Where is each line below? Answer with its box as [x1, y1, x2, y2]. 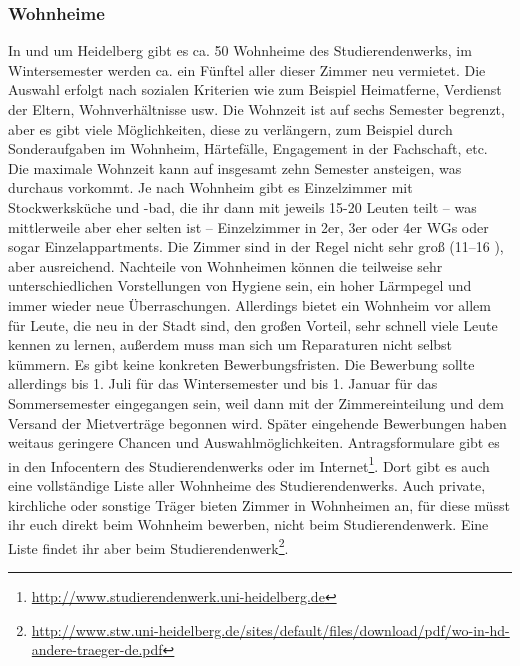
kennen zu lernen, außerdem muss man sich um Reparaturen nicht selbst [8, 334, 453, 355]
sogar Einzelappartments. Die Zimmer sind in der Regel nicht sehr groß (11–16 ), [8, 236, 504, 257]
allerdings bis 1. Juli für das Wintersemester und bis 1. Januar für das [8, 373, 438, 394]
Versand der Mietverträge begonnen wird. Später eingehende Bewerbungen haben [8, 412, 507, 433]
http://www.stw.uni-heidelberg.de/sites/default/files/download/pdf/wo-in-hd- [31, 619, 510, 640]
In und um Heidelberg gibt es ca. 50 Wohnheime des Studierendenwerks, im [8, 40, 472, 61]
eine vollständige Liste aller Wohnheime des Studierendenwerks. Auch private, [8, 474, 486, 495]
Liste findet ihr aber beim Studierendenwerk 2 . [8, 534, 289, 558]
